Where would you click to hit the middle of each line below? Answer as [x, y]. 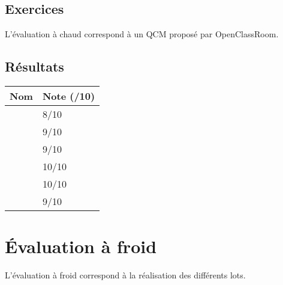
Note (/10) [69, 96]
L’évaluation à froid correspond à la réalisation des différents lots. [125, 275]
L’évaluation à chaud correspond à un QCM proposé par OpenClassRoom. [142, 34]
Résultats [34, 66]
